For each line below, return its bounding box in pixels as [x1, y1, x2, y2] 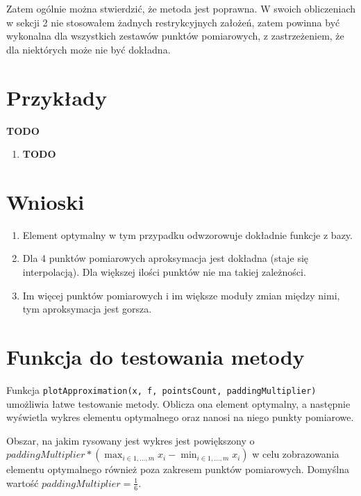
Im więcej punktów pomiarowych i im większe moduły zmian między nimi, [22, 288, 340, 302]
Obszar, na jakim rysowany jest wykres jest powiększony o [6, 433, 255, 447]
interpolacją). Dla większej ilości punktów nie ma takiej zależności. [22, 265, 306, 279]
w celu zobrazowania [252, 447, 339, 461]
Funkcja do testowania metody [6, 342, 305, 370]
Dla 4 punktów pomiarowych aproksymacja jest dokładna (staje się [22, 251, 309, 265]
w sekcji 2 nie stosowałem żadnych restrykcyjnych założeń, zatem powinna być [6, 15, 340, 29]
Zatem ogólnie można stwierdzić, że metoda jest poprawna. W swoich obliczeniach [6, 1, 356, 15]
